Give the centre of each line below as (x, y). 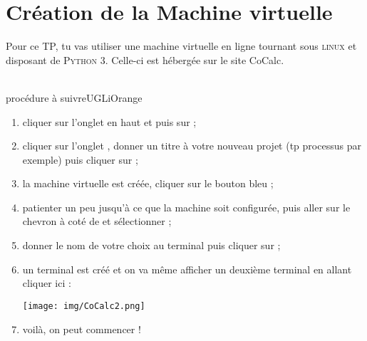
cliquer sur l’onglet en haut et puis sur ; (109, 121)
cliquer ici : (47, 283)
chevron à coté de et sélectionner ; (97, 221)
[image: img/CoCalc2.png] (84, 306)
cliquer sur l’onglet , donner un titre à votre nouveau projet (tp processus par (192, 146)
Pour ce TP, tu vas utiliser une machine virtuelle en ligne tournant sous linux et (181, 46)
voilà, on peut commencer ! (82, 329)
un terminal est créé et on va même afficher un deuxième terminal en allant (187, 269)
